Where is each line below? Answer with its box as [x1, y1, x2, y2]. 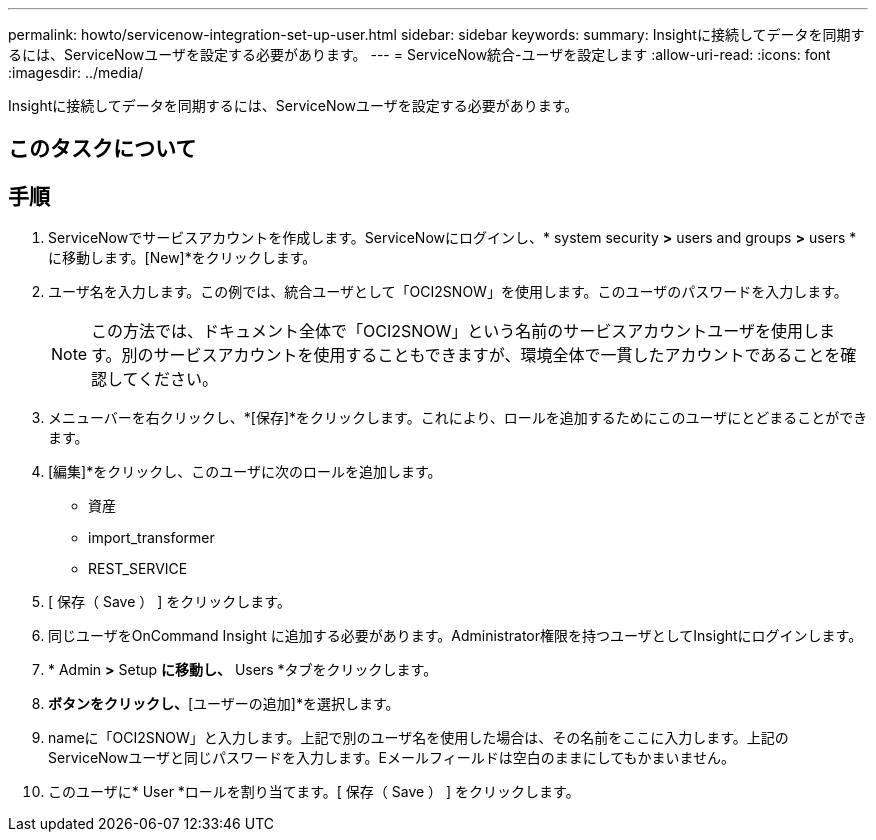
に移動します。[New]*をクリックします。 [48, 249, 317, 267]
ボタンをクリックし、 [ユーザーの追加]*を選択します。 [48, 695, 400, 713]
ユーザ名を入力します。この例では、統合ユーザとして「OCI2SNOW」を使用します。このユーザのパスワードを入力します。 [48, 283, 848, 301]
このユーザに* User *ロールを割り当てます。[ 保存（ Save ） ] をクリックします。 [48, 783, 580, 801]
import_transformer [88, 529, 215, 547]
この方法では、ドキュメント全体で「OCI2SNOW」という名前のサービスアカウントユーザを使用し [91, 321, 820, 342]
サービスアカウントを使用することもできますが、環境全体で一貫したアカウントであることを [153, 345, 841, 366]
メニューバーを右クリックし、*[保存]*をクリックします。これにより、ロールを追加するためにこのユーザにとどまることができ [48, 409, 868, 427]
